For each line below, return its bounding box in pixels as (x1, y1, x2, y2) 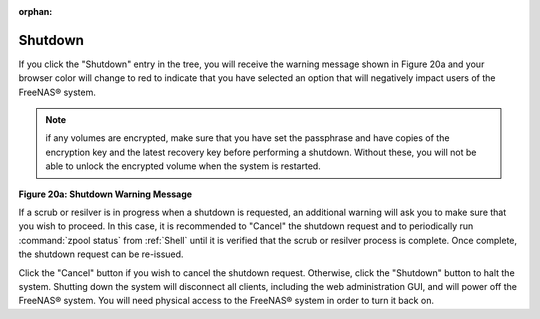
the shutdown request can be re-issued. (18, 248, 184, 260)
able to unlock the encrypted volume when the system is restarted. (45, 160, 322, 172)
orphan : (18, 6, 53, 17)
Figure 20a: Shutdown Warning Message (18, 188, 193, 200)
